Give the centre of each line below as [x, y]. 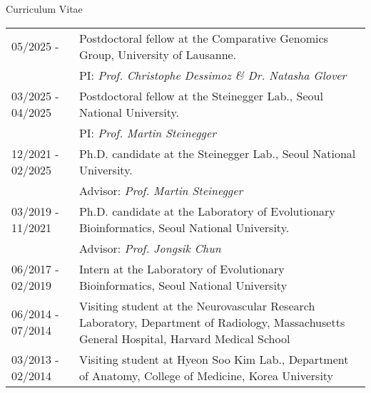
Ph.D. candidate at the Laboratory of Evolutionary [207, 211]
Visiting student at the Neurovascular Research [197, 305]
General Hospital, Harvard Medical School [184, 338]
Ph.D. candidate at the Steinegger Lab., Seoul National [217, 153]
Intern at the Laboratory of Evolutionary [182, 268]
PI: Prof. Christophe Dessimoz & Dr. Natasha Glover [213, 75]
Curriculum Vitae [44, 9]
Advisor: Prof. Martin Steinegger [161, 190]
